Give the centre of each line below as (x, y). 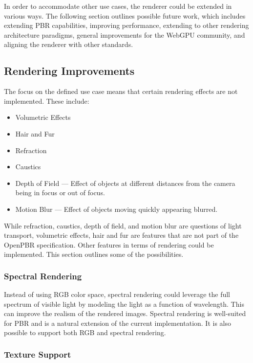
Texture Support (38, 354)
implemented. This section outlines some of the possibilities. (94, 254)
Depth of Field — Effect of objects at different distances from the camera (125, 183)
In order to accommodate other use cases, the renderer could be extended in (118, 6)
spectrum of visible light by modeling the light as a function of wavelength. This (124, 304)
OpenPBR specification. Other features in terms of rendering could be (109, 244)
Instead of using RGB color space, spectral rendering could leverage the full (117, 294)
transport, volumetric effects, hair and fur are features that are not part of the (121, 235)
